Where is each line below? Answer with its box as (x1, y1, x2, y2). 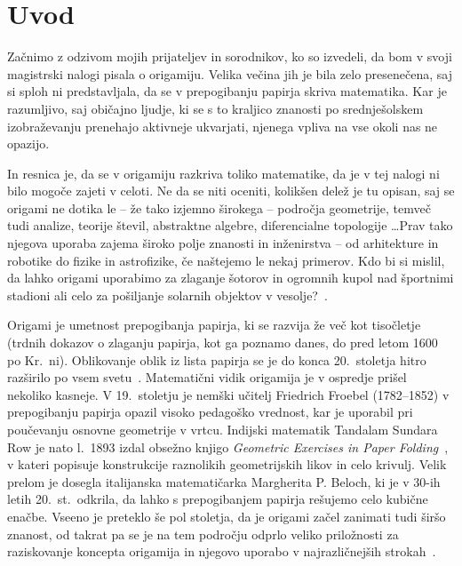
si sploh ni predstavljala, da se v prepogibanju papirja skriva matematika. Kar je (7, 82, 447, 100)
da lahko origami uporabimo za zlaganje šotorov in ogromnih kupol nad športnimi (7, 268, 454, 287)
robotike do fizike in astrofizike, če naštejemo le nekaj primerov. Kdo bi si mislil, (7, 251, 445, 269)
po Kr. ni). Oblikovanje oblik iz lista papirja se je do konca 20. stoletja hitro (7, 350, 426, 369)
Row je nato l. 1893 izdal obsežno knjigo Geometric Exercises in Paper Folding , (7, 437, 449, 456)
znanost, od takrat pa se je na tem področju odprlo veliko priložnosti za (7, 524, 399, 543)
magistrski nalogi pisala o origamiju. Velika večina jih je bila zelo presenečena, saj (7, 64, 453, 83)
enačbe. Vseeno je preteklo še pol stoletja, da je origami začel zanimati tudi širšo (7, 506, 446, 525)
